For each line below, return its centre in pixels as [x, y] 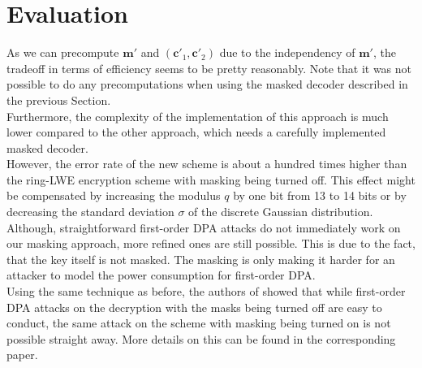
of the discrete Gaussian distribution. [281, 212]
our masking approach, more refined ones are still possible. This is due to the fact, [211, 243]
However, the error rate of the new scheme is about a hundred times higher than [207, 164]
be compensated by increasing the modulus [114, 195]
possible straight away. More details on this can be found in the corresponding [201, 338]
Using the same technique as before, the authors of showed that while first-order [206, 291]
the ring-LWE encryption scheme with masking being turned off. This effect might [211, 179]
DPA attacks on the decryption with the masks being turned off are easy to [194, 307]
